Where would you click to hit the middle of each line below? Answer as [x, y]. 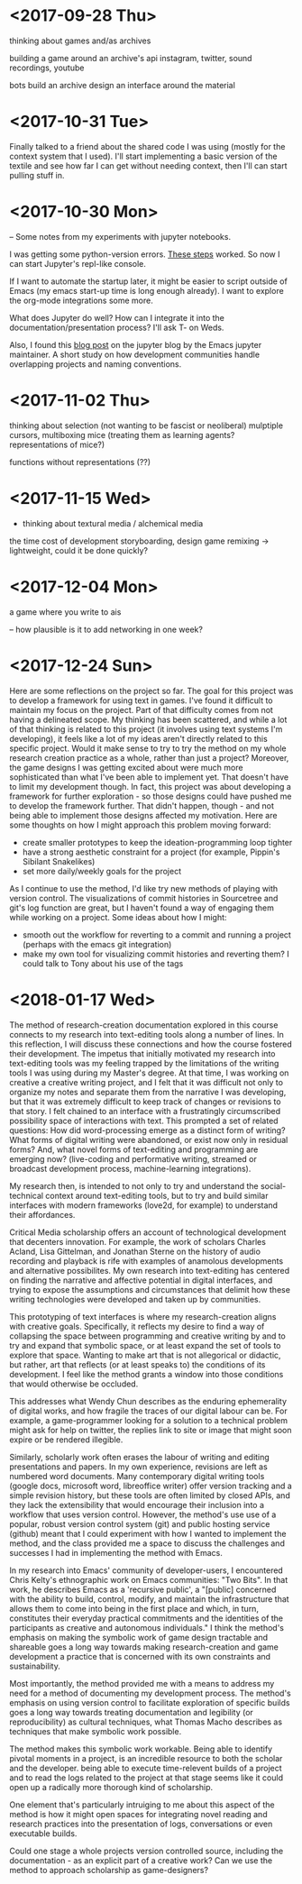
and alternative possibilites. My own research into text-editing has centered [150, 1270]
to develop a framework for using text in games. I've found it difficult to [141, 700]
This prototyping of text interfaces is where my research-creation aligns [143, 1316]
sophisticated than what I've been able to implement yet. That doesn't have [149, 777]
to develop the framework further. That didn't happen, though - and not [142, 805]
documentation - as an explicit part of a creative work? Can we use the [141, 1860]
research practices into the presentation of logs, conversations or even [141, 1824]
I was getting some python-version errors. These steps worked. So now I [145, 254]
